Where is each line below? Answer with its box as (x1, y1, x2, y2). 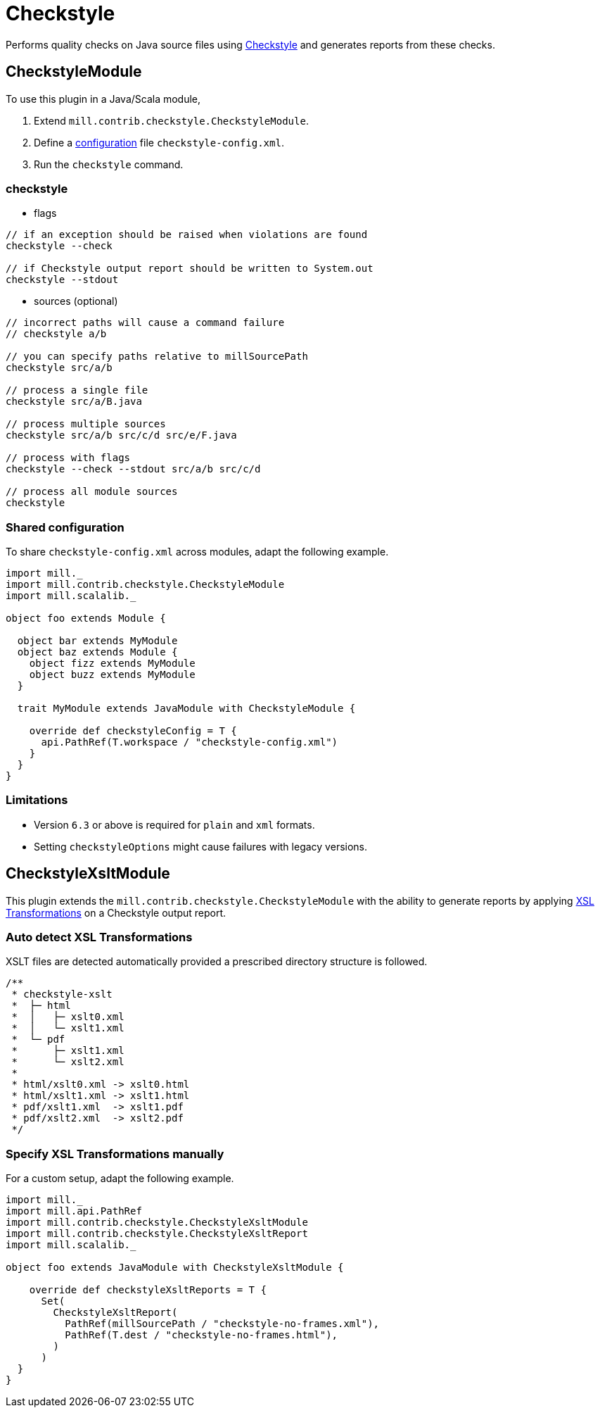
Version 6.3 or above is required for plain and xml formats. (34, 818, 315, 831)
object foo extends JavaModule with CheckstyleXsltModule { (6, 1262, 344, 1274)
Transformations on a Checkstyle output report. (6, 906, 226, 919)
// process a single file (6, 384, 148, 396)
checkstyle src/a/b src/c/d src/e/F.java (6, 429, 237, 441)
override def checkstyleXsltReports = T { (29, 1284, 267, 1296)
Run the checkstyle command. (34, 158, 184, 170)
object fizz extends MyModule (29, 658, 196, 670)
